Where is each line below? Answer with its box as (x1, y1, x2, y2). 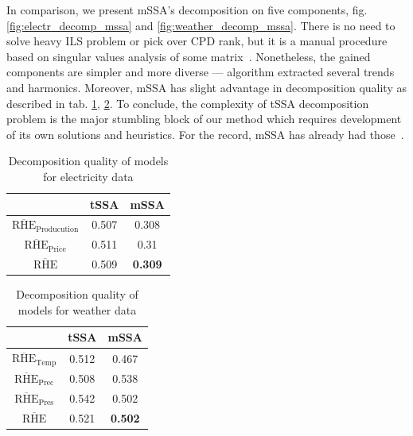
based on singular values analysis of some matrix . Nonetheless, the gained (6, 48, 371, 64)
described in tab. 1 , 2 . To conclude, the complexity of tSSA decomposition (6, 95, 369, 111)
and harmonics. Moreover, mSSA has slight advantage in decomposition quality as (6, 79, 407, 95)
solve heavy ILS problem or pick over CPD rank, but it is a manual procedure (6, 33, 388, 49)
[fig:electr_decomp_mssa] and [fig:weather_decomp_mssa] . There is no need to (6, 17, 395, 33)
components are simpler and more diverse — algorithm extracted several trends (6, 64, 395, 80)
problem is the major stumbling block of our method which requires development (6, 110, 402, 127)
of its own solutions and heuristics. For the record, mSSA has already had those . (6, 125, 404, 142)
